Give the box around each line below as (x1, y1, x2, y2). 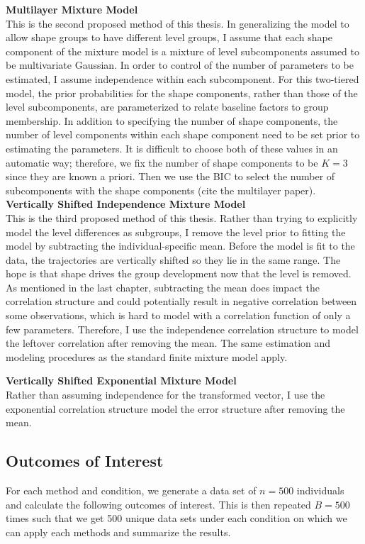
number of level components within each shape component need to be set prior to (6, 127, 360, 142)
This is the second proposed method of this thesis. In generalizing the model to (6, 16, 349, 30)
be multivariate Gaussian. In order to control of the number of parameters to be (6, 57, 354, 72)
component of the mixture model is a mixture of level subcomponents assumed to (6, 43, 359, 58)
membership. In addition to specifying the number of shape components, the (6, 113, 338, 128)
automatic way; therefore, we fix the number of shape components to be (6, 155, 318, 170)
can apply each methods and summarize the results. (6, 524, 231, 539)
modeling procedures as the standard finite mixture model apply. (6, 349, 288, 364)
